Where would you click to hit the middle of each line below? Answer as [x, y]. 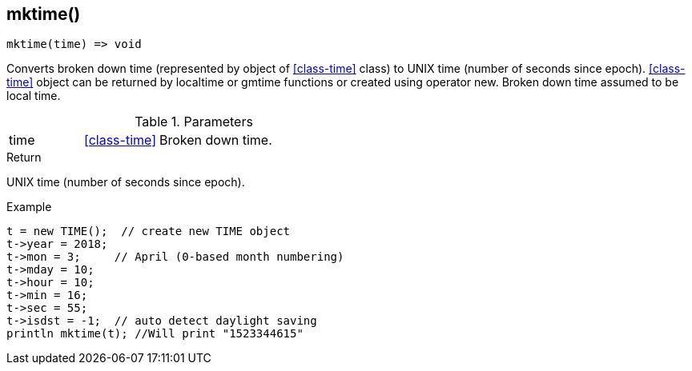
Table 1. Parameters [194, 122]
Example [29, 207]
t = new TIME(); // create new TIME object [149, 231]
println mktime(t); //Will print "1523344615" [155, 334]
